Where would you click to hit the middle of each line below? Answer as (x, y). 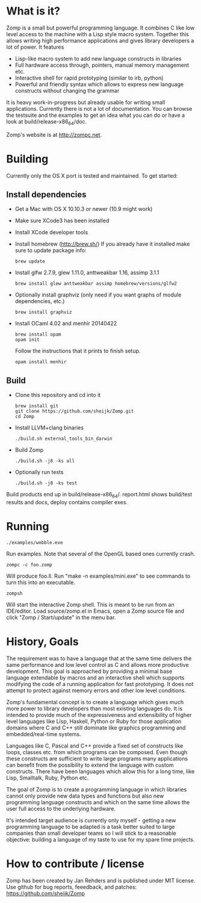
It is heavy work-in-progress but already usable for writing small (86, 102)
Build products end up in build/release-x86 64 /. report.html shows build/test (99, 495)
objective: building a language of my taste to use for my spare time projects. (100, 839)
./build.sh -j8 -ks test (46, 483)
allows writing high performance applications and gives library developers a (100, 40)
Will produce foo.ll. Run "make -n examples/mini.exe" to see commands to (98, 576)
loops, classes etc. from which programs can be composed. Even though (97, 752)
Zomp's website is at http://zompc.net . (54, 134)
